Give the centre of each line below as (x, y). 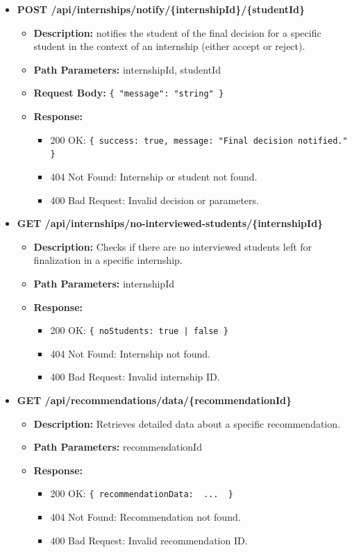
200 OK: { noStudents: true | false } (139, 330)
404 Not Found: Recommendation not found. (145, 516)
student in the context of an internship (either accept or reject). (169, 46)
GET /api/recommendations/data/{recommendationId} (154, 400)
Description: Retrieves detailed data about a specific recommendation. (187, 423)
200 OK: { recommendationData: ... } (142, 493)
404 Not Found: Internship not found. (130, 353)
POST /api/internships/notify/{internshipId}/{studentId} (161, 9)
